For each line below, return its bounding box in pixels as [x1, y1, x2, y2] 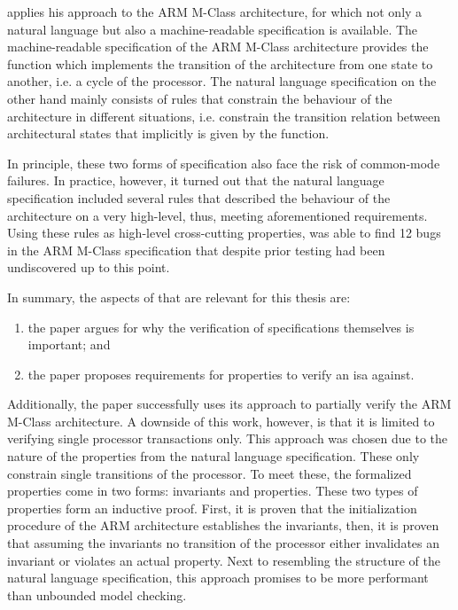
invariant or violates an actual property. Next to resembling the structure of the [7, 551, 440, 569]
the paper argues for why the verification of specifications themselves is [27, 317, 415, 336]
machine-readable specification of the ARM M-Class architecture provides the [7, 37, 429, 56]
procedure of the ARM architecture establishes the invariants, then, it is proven [7, 516, 439, 535]
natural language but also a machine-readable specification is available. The [7, 20, 418, 38]
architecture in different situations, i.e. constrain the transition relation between [7, 106, 441, 125]
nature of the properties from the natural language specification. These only [7, 447, 420, 465]
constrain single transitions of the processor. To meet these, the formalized [7, 464, 412, 482]
